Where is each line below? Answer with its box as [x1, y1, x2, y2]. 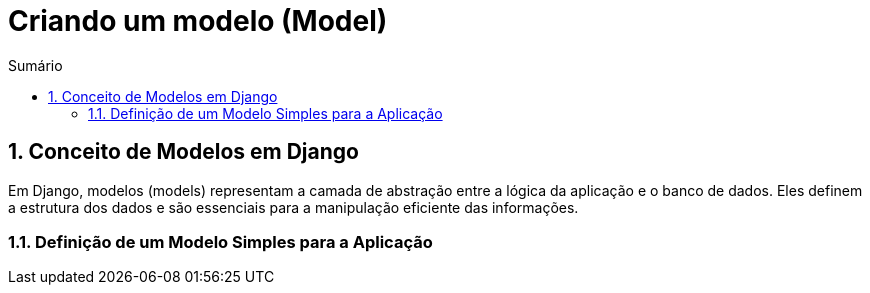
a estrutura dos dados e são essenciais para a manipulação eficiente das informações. [8, 198, 579, 216]
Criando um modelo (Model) [8, 4, 388, 38]
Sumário [8, 56, 63, 74]
